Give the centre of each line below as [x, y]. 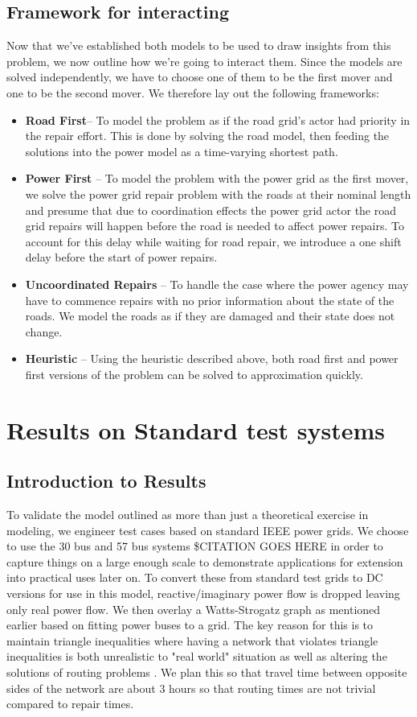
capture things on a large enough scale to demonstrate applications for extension [205, 561]
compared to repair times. [70, 704]
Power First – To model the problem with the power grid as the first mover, [217, 178]
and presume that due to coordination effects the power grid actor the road [211, 210]
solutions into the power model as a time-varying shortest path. [182, 151]
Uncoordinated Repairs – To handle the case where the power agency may [217, 284]
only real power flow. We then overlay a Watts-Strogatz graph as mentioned [194, 609]
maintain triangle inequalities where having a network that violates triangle [192, 640]
